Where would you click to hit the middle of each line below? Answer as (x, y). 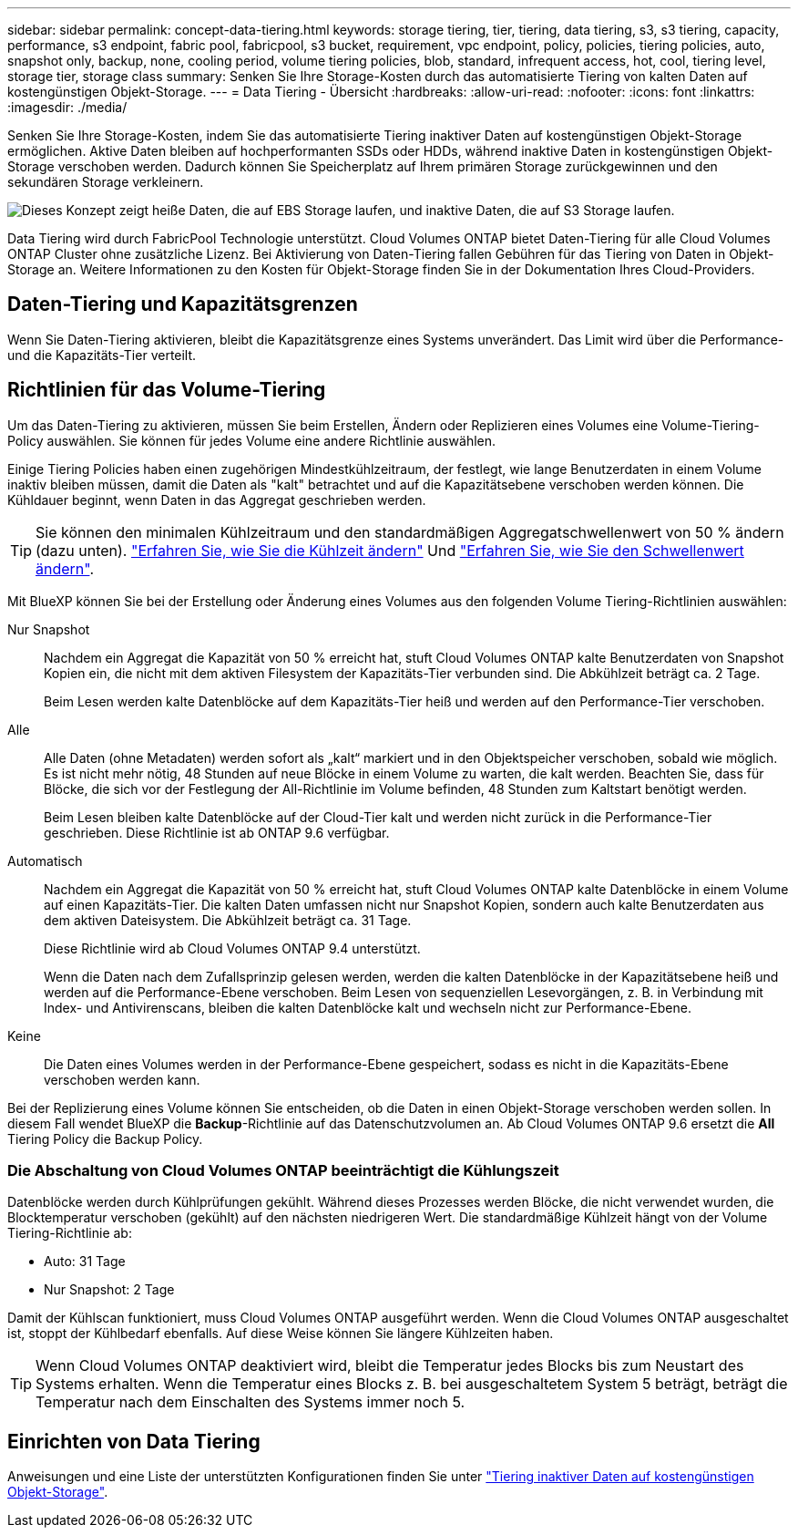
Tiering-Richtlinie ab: (70, 1233)
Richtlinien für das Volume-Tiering (167, 390)
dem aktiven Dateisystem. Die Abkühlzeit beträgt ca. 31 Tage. (228, 920)
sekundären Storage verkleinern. (106, 182)
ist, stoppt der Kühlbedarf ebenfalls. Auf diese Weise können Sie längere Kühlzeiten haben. (281, 1334)
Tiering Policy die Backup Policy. (105, 1138)
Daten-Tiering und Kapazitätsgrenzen (183, 304)
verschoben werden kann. (122, 1079)
